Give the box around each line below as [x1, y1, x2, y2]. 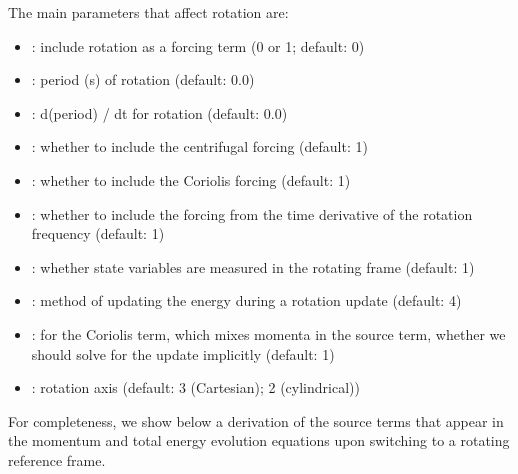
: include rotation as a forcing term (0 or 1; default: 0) [31, 35, 365, 56]
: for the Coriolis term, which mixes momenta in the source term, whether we [31, 323, 506, 344]
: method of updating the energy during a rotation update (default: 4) [31, 290, 462, 311]
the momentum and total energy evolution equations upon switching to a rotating [8, 430, 510, 451]
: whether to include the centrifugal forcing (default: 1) [31, 136, 368, 157]
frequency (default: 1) [31, 223, 165, 244]
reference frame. [8, 449, 106, 470]
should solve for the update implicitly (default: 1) [31, 343, 335, 364]
